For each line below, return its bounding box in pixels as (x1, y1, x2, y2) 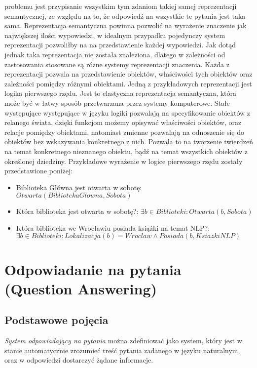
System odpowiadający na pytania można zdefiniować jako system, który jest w (4, 335, 242, 346)
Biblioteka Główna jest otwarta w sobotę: (16, 182, 142, 192)
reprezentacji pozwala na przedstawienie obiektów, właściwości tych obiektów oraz (4, 69, 253, 79)
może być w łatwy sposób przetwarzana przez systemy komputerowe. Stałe (4, 97, 230, 108)
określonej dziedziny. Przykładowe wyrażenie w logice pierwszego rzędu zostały (4, 156, 243, 166)
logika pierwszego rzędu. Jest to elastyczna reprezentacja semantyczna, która (4, 88, 237, 98)
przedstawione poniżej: (4, 165, 73, 176)
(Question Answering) (4, 278, 157, 298)
